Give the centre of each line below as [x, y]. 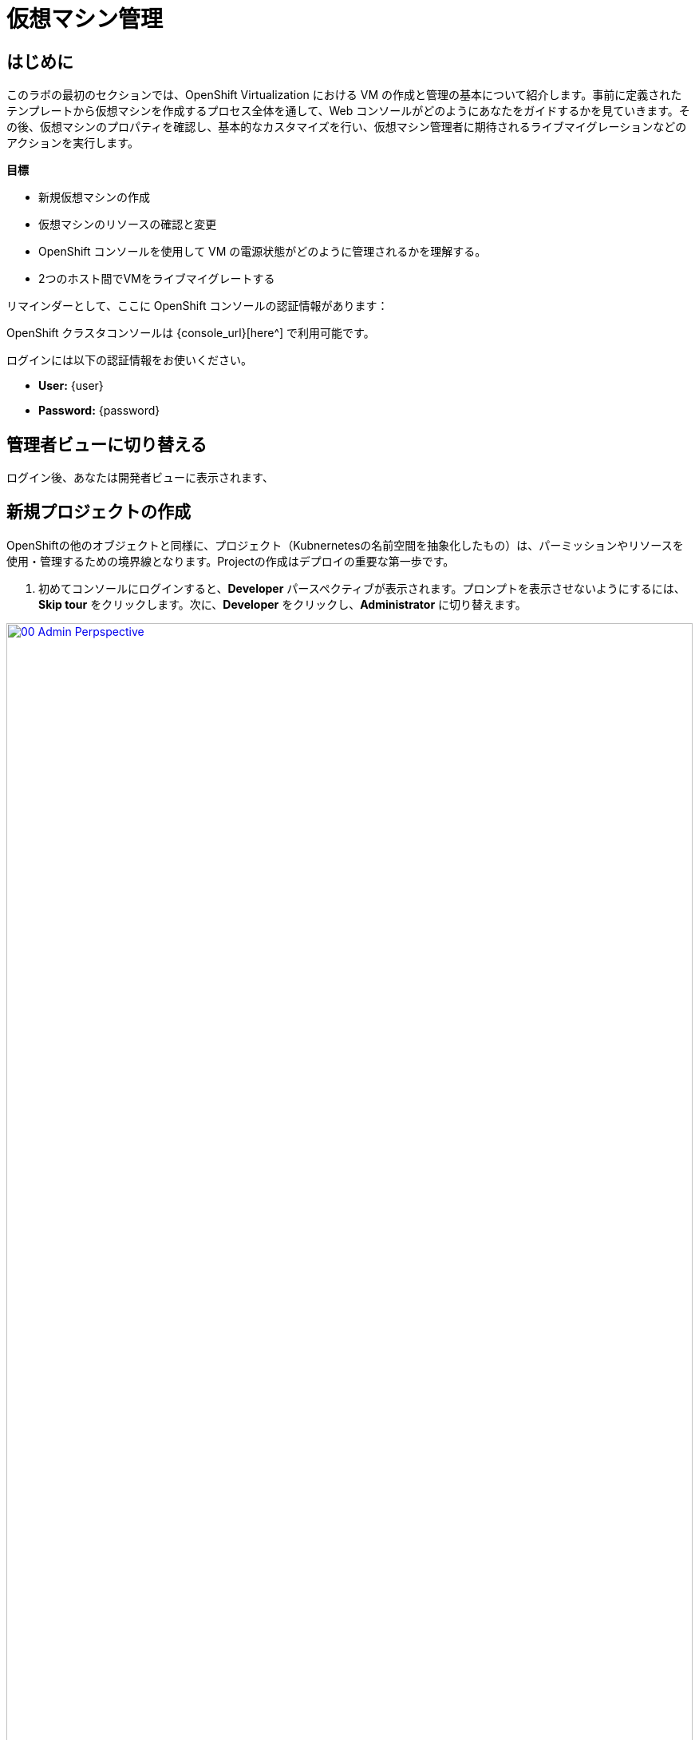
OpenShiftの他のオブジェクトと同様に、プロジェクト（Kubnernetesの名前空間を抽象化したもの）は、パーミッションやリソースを [345, 545]
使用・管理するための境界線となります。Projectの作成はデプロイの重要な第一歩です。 [231, 561]
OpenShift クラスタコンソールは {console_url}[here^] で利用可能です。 [191, 333]
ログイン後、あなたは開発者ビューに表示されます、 [140, 478]
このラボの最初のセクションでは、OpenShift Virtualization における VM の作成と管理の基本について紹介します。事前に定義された [344, 95]
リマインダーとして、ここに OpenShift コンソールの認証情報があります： [197, 306]
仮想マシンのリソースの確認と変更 [128, 224]
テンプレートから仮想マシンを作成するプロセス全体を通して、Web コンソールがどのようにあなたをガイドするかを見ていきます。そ [348, 111]
